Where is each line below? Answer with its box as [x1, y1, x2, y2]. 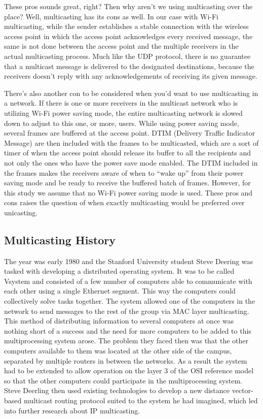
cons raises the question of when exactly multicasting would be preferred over [4, 197, 245, 208]
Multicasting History [4, 232, 116, 247]
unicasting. [4, 207, 38, 217]
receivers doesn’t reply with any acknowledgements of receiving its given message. [4, 71, 257, 81]
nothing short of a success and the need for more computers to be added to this [4, 325, 251, 336]
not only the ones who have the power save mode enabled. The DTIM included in [4, 157, 258, 168]
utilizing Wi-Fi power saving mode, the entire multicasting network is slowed [4, 107, 243, 118]
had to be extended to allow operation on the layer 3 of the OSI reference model [4, 365, 254, 376]
